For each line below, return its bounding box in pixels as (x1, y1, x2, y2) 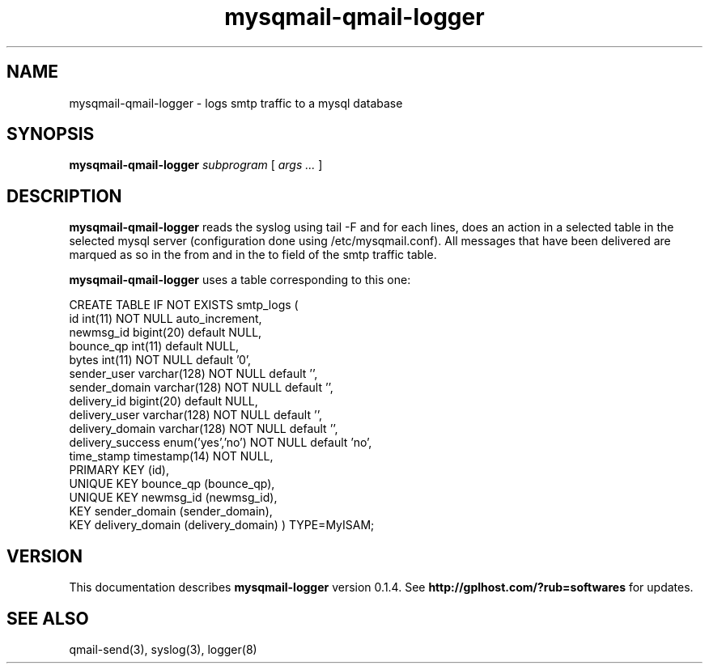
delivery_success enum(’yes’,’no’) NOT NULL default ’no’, (69, 435, 372, 450)
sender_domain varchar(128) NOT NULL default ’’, (69, 380, 333, 395)
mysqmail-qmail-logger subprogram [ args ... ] (69, 158, 323, 172)
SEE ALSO (6, 608, 89, 629)
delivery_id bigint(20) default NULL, (69, 394, 258, 409)
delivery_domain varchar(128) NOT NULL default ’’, (69, 422, 338, 436)
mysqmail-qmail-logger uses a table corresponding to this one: (69, 273, 411, 287)
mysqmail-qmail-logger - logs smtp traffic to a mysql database (69, 95, 403, 110)
